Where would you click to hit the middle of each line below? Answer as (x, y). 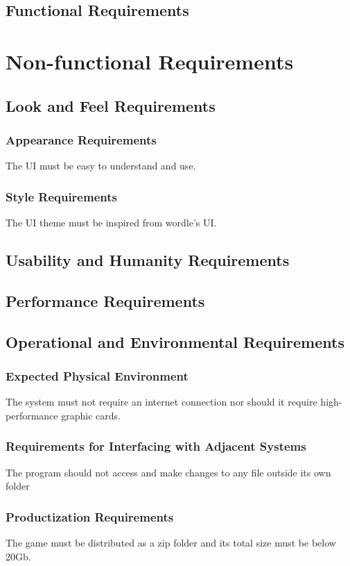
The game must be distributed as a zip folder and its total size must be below (171, 542)
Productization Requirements (90, 516)
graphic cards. (91, 415)
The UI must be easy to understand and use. (101, 166)
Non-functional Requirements (150, 61)
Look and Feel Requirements (111, 105)
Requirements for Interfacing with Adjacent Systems (156, 446)
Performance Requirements (105, 300)
